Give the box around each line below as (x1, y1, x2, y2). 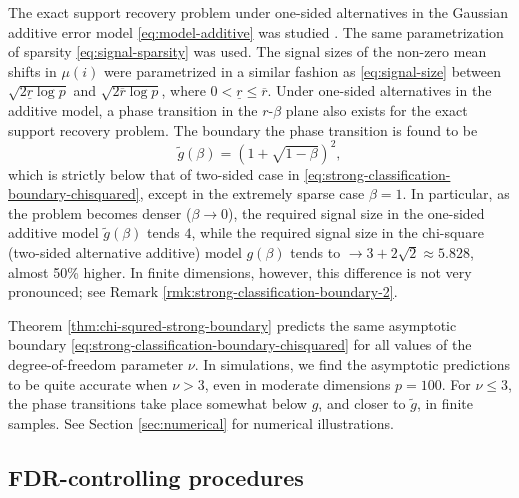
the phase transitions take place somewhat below (8, 393, 307, 414)
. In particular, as (402, 183, 510, 204)
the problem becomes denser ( (8, 202, 192, 223)
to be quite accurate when (8, 373, 168, 394)
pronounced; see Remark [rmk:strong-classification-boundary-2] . (8, 281, 398, 302)
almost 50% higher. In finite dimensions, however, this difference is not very (8, 261, 472, 282)
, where (161, 80, 206, 101)
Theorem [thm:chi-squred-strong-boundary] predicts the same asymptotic (8, 314, 457, 335)
